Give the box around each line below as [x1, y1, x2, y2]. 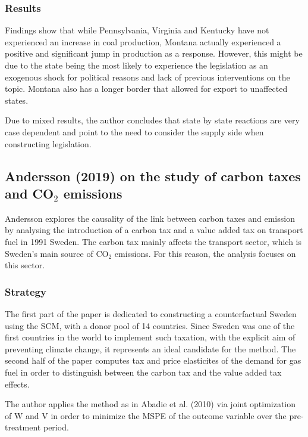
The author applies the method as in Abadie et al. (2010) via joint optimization [5, 398, 296, 410]
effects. [5, 377, 30, 390]
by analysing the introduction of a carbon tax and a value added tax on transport [5, 224, 303, 236]
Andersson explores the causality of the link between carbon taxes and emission [5, 212, 295, 224]
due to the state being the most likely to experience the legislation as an [5, 59, 268, 71]
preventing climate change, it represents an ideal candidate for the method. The [5, 342, 296, 355]
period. [43, 421, 69, 433]
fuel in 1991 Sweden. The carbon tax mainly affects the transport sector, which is [5, 235, 301, 247]
